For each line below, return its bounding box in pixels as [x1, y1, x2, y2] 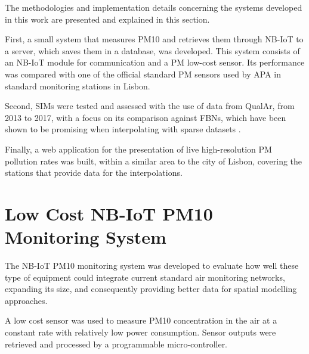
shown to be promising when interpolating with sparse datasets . [5, 123, 241, 135]
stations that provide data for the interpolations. [5, 166, 183, 179]
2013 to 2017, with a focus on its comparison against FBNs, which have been [5, 111, 286, 123]
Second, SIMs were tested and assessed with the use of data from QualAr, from [5, 100, 295, 112]
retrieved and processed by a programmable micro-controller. [5, 337, 228, 350]
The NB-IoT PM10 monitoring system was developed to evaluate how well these [5, 259, 299, 272]
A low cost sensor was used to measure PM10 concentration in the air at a [5, 314, 277, 327]
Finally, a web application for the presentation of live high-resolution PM [5, 142, 272, 155]
